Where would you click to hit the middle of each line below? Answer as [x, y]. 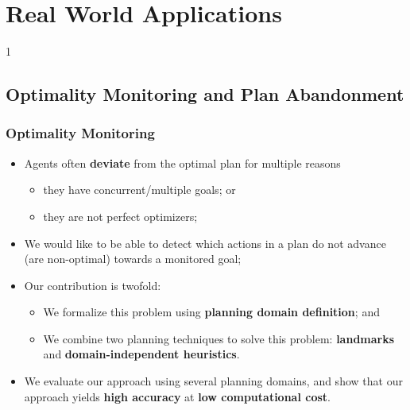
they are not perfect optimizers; [120, 216]
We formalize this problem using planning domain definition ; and [211, 312]
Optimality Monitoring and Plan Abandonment [205, 94]
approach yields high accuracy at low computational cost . [177, 396]
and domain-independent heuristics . [141, 354]
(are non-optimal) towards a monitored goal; [133, 259]
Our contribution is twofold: [93, 285]
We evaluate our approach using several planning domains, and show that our [213, 381]
